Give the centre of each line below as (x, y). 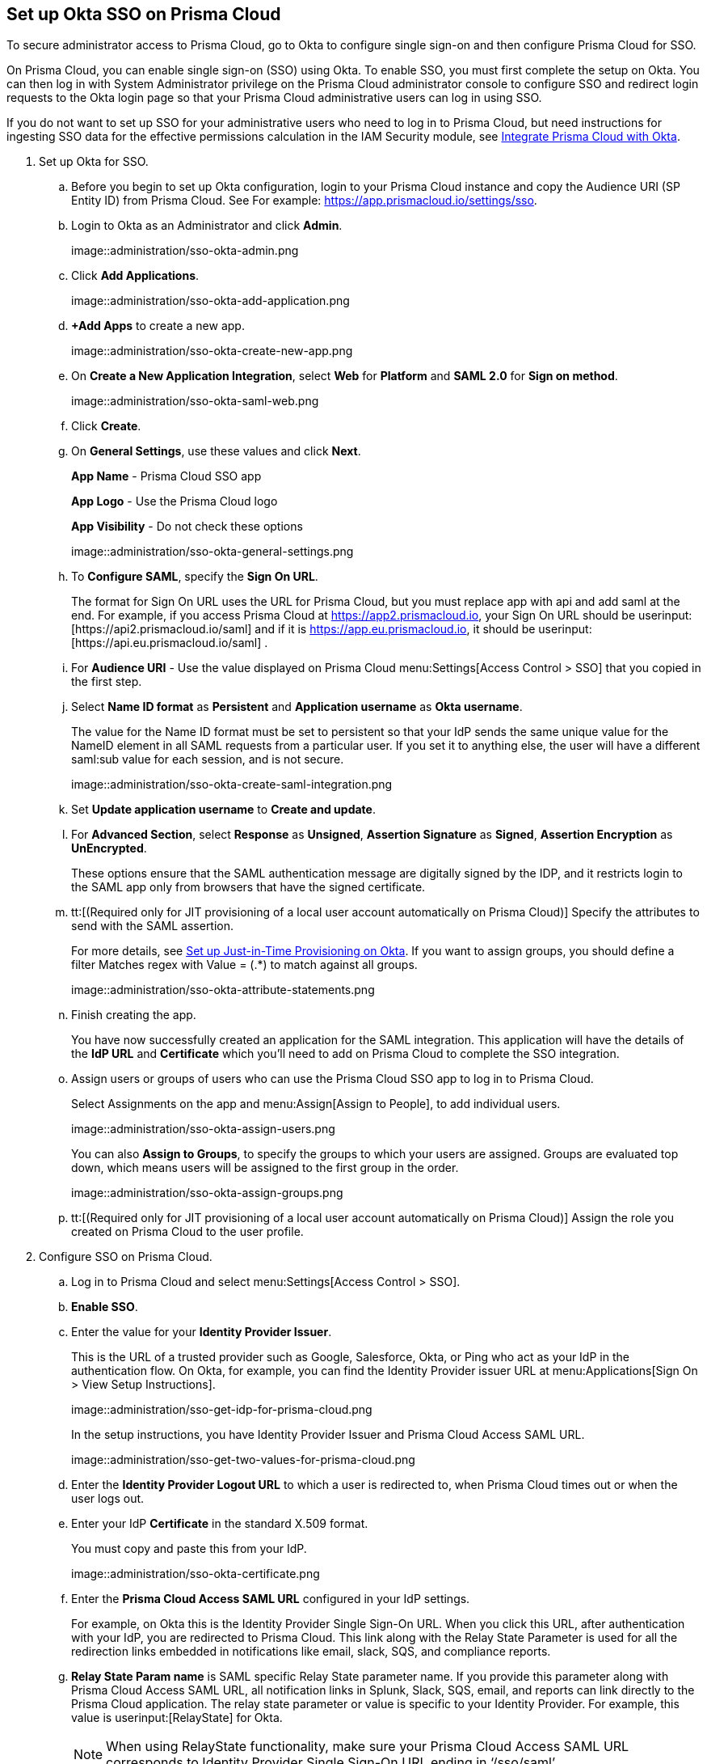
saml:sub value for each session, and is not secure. (208, 759)
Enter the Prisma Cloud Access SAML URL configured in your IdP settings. (271, 1599)
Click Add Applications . (135, 276)
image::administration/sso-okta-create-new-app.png (212, 351)
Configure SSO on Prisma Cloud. (126, 1257)
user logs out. (108, 1499)
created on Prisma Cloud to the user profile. (187, 1232)
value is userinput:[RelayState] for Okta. (177, 1718)
